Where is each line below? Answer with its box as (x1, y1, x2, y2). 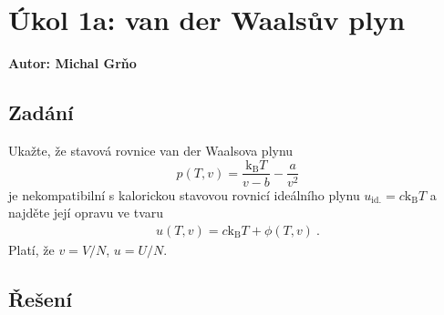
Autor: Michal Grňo (8, 54, 137, 73)
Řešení (8, 284, 72, 312)
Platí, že (8, 239, 55, 259)
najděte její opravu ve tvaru (8, 203, 164, 222)
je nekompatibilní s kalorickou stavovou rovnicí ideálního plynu (8, 185, 360, 204)
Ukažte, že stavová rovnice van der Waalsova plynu (8, 140, 294, 159)
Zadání (8, 98, 74, 127)
